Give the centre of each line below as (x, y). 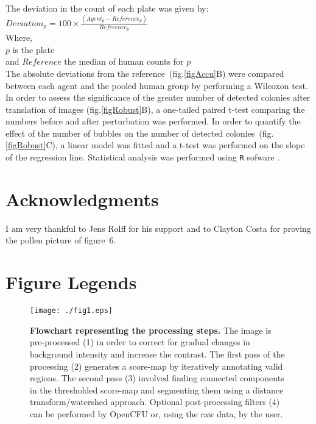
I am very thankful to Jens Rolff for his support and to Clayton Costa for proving (158, 228)
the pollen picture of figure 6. (61, 240)
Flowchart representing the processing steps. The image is (151, 330)
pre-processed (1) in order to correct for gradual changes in (140, 342)
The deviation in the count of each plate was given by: (107, 8)
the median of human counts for (124, 61)
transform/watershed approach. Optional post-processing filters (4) (155, 402)
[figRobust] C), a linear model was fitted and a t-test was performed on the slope (155, 145)
